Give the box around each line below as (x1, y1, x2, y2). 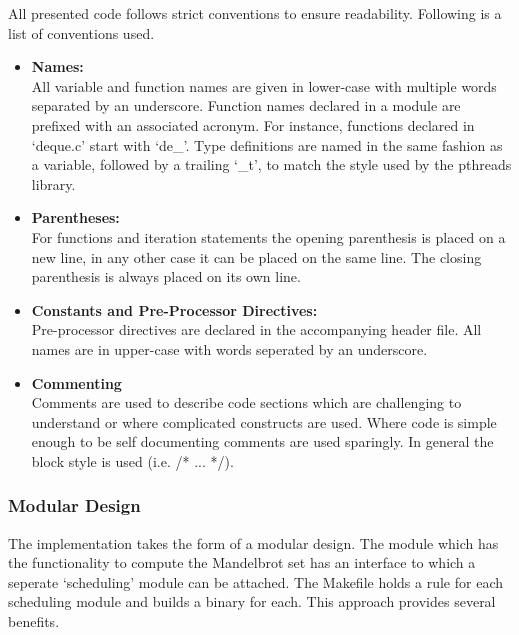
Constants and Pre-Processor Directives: (31, 299, 318, 320)
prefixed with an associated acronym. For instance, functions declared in (31, 114, 475, 135)
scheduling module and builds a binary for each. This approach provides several (8, 591, 496, 612)
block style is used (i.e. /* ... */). (31, 450, 234, 471)
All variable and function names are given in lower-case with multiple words (31, 75, 497, 96)
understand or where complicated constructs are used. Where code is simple (31, 411, 497, 432)
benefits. (8, 611, 60, 632)
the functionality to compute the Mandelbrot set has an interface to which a (8, 552, 476, 573)
